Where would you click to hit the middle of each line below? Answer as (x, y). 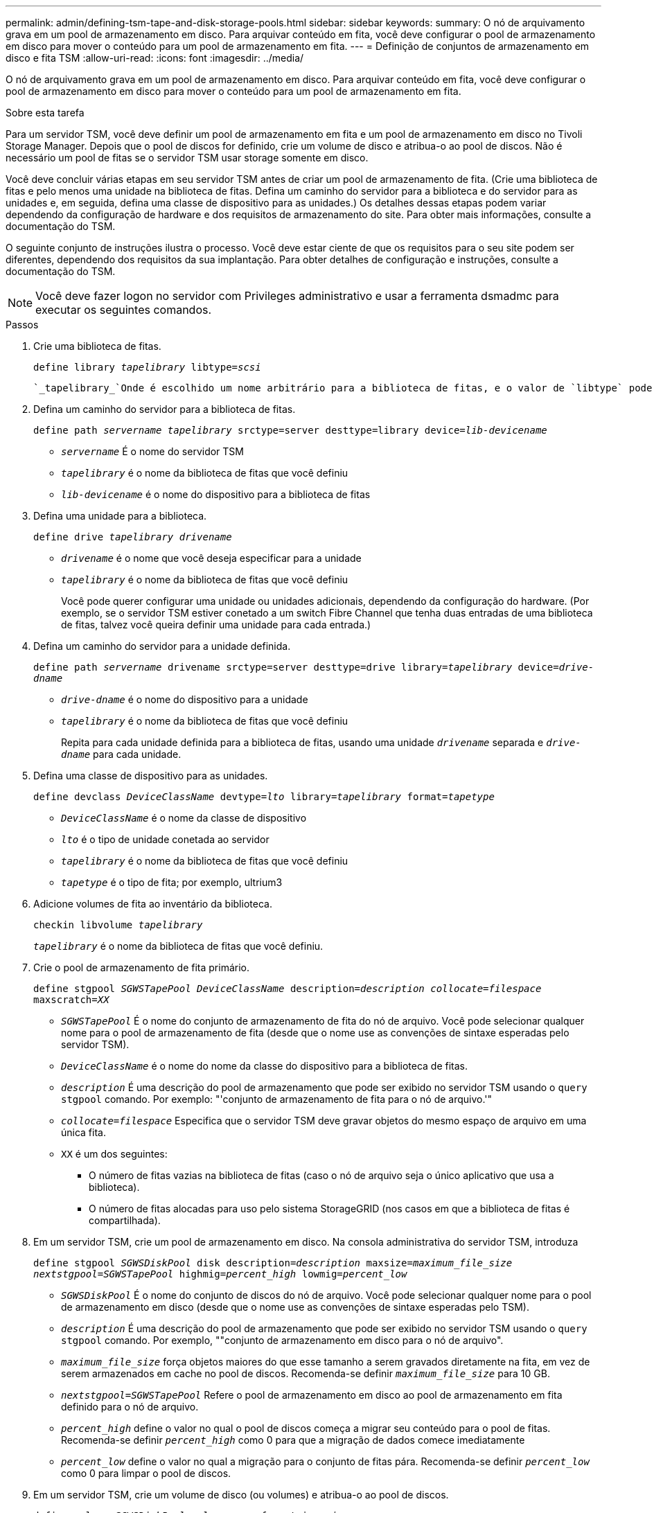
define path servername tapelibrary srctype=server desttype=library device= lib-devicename (290, 430)
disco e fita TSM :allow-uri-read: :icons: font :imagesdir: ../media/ (155, 58)
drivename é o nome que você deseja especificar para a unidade (211, 558)
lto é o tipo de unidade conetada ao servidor (165, 839)
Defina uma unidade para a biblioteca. (120, 516)
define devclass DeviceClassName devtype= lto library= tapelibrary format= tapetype (264, 797)
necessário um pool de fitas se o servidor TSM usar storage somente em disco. (187, 158)
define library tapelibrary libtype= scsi (147, 367)
